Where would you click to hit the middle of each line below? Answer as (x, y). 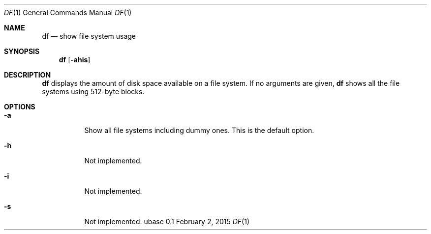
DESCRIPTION (28, 75)
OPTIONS (20, 107)
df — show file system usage (89, 36)
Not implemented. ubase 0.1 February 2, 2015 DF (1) (167, 221)
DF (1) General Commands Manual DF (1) (68, 13)
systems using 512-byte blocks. (93, 91)
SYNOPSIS (22, 51)
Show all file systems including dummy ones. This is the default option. (199, 130)
